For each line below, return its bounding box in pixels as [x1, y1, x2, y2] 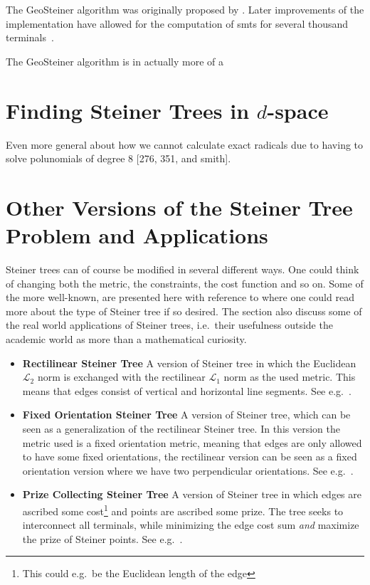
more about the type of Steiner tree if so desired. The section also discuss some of [6, 303, 362, 318]
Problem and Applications [6, 221, 268, 250]
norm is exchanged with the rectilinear [37, 369, 206, 384]
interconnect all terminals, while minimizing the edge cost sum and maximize [22, 517, 359, 532]
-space [267, 95, 329, 125]
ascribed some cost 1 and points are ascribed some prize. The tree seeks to [22, 501, 344, 518]
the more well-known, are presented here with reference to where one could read [6, 290, 354, 305]
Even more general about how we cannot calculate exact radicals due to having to [6, 137, 364, 152]
